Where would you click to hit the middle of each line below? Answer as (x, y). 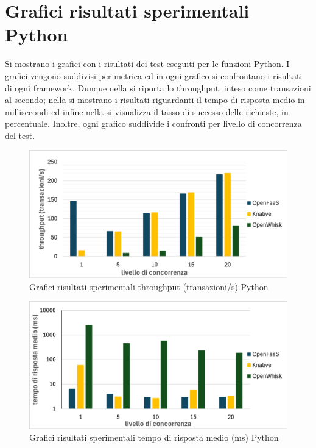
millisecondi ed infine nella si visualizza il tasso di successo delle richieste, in (147, 111)
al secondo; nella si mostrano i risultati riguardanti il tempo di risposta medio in (155, 100)
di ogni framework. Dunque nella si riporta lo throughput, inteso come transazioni (158, 87)
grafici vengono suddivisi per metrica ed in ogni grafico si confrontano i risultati (154, 75)
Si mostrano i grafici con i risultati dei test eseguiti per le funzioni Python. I (147, 64)
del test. (20, 135)
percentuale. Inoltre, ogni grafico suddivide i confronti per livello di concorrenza (153, 123)
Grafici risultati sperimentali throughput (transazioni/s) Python (149, 286)
